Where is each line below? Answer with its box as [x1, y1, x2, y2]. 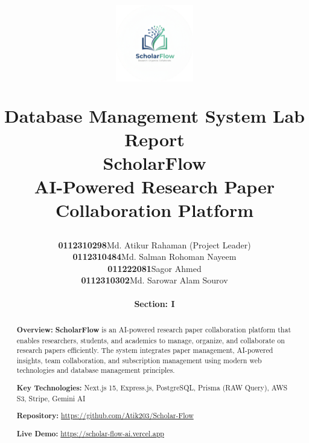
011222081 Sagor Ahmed [107, 262, 202, 274]
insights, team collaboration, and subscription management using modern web [16, 355, 262, 365]
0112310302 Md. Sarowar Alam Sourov [81, 274, 228, 286]
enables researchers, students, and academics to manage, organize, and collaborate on [16, 335, 285, 345]
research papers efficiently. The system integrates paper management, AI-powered [16, 345, 273, 355]
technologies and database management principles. [16, 365, 175, 375]
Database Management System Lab [4, 103, 305, 128]
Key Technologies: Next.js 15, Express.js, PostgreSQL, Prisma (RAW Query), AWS [16, 383, 288, 393]
